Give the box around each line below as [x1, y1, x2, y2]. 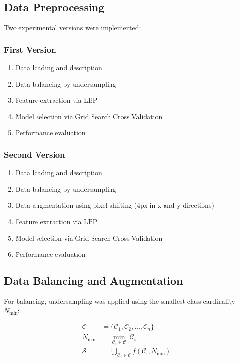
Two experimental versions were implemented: [4, 22, 141, 33]
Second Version [4, 148, 65, 160]
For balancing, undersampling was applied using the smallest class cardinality [4, 295, 235, 306]
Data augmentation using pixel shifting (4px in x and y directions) [15, 200, 214, 210]
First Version [4, 43, 56, 55]
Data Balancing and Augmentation [4, 273, 183, 288]
